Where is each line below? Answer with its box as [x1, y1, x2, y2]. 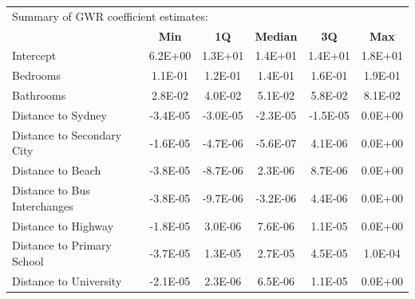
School [12, 252, 44, 269]
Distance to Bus [12, 182, 90, 199]
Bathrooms [12, 87, 66, 104]
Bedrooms [12, 67, 61, 84]
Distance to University [12, 272, 122, 289]
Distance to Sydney [12, 106, 107, 123]
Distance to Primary [12, 237, 112, 254]
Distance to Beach [12, 162, 101, 179]
